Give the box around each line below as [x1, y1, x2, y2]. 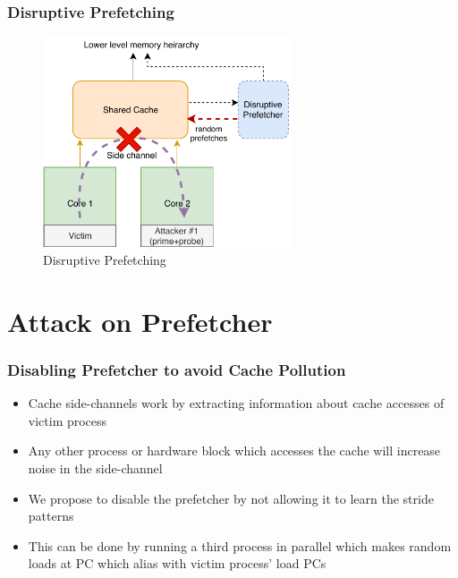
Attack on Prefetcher [7, 302, 273, 339]
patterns [28, 506, 74, 525]
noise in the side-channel [28, 459, 163, 478]
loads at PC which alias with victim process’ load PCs [28, 554, 327, 573]
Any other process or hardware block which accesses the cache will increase [28, 441, 441, 460]
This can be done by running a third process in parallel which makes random [28, 536, 452, 555]
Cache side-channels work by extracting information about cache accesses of [28, 394, 445, 412]
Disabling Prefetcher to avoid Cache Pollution [7, 359, 346, 380]
